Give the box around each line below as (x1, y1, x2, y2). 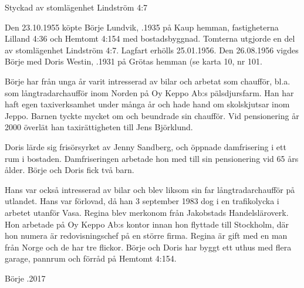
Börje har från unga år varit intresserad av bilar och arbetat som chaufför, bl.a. (5, 74, 291, 87)
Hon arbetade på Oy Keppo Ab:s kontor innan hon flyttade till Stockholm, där (5, 218, 289, 230)
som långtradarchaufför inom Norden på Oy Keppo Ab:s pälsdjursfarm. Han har (5, 86, 294, 99)
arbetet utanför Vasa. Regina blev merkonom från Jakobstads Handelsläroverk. (5, 206, 289, 218)
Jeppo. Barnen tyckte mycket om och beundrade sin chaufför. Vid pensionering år (5, 109, 299, 121)
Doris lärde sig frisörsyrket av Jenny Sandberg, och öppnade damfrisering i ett (5, 140, 286, 153)
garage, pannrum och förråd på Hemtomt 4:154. (5, 252, 177, 265)
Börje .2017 (5, 272, 46, 284)
